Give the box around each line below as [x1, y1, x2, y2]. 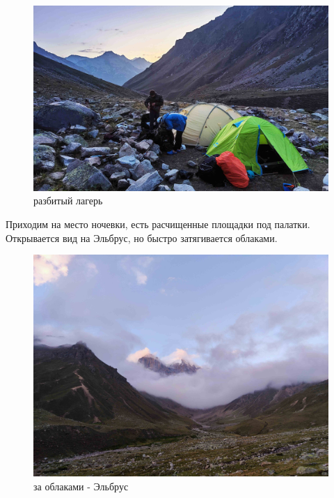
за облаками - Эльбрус [33, 478, 129, 493]
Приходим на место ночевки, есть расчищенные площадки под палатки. [6, 217, 310, 232]
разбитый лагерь [33, 193, 103, 208]
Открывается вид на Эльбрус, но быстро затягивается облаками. [6, 230, 278, 245]
